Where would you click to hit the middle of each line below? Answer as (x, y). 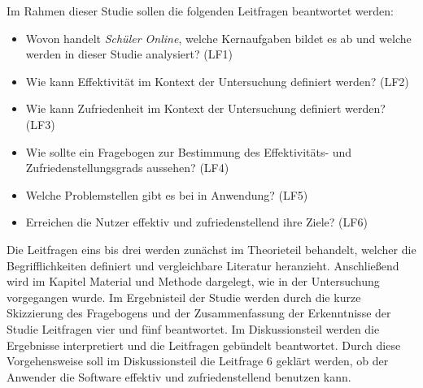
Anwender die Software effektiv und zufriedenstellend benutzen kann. (179, 376)
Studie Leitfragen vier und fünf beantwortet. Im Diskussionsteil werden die (193, 328)
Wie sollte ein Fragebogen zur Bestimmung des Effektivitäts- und (189, 151)
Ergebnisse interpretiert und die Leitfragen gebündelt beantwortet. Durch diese (204, 345)
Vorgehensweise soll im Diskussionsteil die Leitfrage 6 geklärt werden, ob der (198, 361)
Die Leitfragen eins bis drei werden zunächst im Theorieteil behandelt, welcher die (211, 249)
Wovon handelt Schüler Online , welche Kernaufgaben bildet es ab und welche (218, 38)
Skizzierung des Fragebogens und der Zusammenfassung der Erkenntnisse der (199, 313)
